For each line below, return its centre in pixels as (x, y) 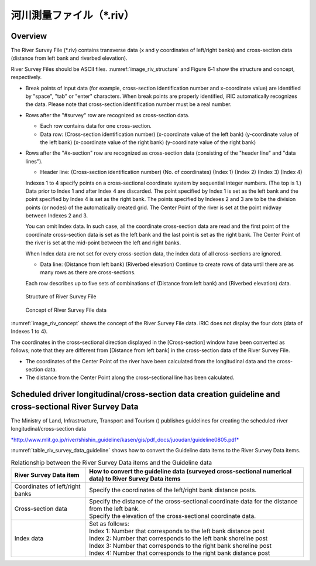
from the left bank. (114, 509)
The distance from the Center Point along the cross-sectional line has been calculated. (130, 377)
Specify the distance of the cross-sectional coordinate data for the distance (193, 501)
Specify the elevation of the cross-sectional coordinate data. (172, 516)
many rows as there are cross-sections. (88, 272)
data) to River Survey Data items (135, 479)
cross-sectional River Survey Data (75, 406)
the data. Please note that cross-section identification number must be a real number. (128, 104)
